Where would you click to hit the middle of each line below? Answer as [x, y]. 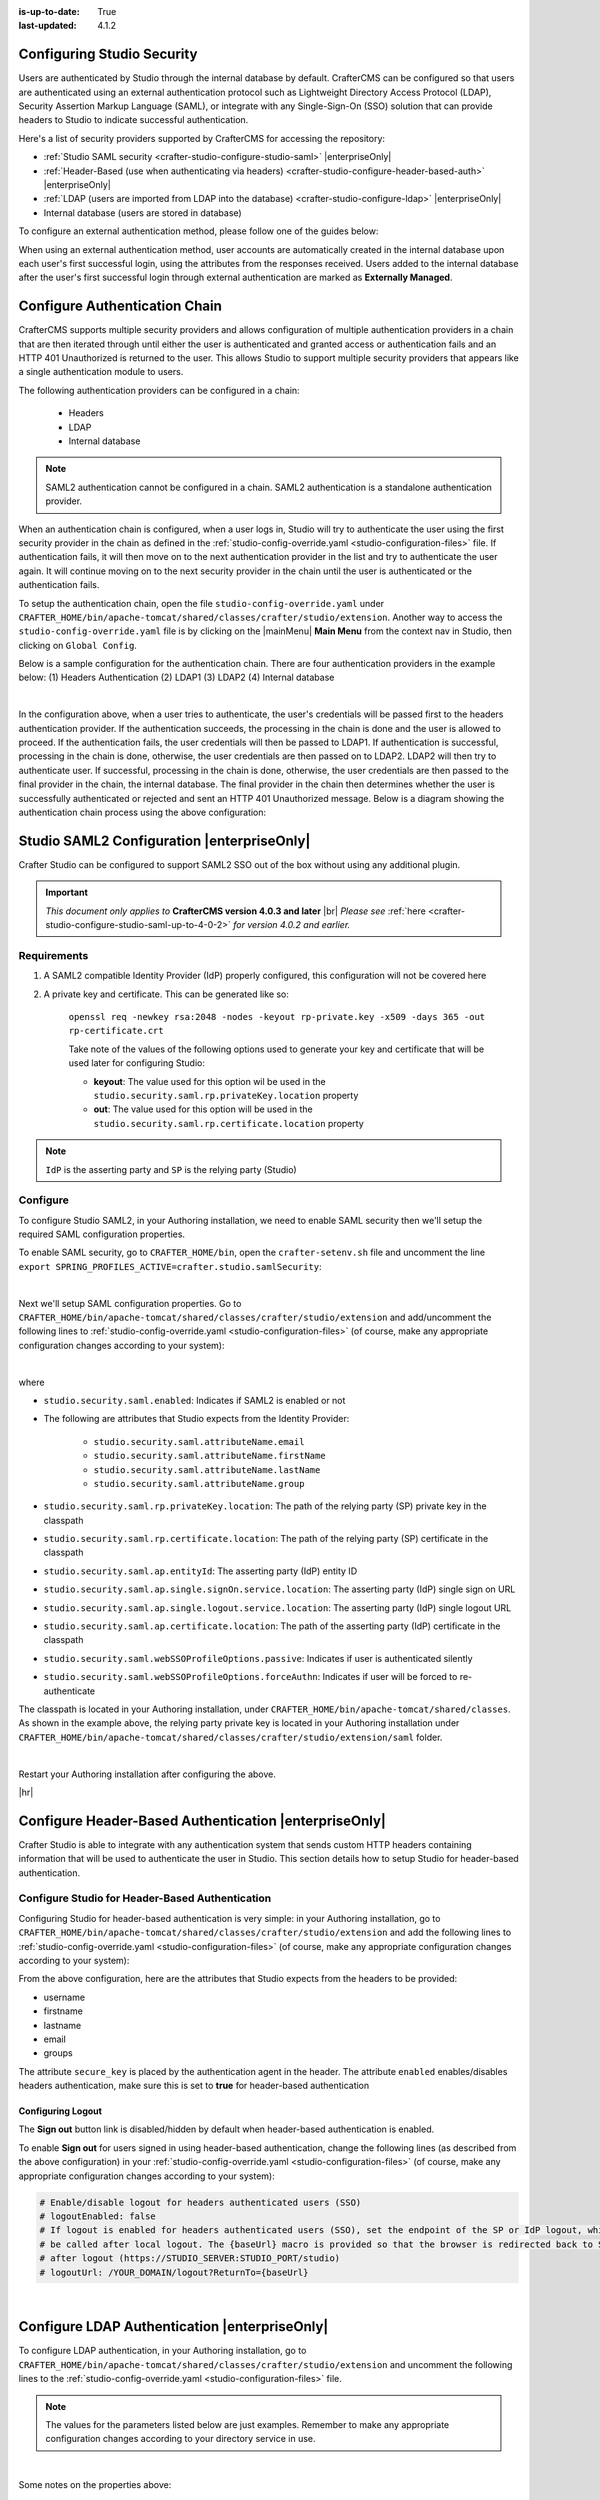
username [64, 1997]
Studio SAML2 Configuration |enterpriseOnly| [164, 840]
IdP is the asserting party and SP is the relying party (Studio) [171, 1169]
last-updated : [47, 26]
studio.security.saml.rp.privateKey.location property [226, 1095]
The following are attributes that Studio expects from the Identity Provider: [196, 1419]
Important [67, 892]
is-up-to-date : [49, 11]
